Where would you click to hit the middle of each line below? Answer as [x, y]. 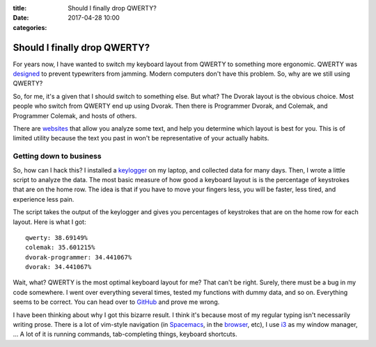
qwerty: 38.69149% [57, 237]
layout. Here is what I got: [49, 222]
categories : [30, 27]
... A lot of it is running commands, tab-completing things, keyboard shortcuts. [125, 334]
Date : [21, 18]
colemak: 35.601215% [60, 248]
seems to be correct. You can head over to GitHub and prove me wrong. [116, 302]
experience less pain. [44, 199]
